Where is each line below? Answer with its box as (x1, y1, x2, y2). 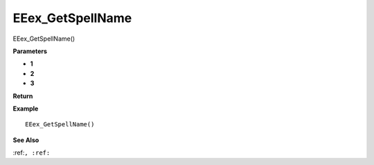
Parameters (12, 47, 48, 55)
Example (12, 104, 39, 113)
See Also (12, 135, 39, 144)
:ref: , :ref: (12, 148, 51, 157)
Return (12, 92, 33, 100)
